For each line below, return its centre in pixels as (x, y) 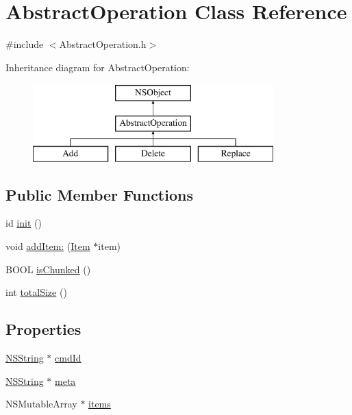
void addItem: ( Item (48, 246)
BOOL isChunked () (48, 269)
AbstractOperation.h (103, 44)
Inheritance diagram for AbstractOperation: (98, 67)
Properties (43, 329)
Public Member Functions (99, 194)
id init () (24, 223)
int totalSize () (36, 292)
